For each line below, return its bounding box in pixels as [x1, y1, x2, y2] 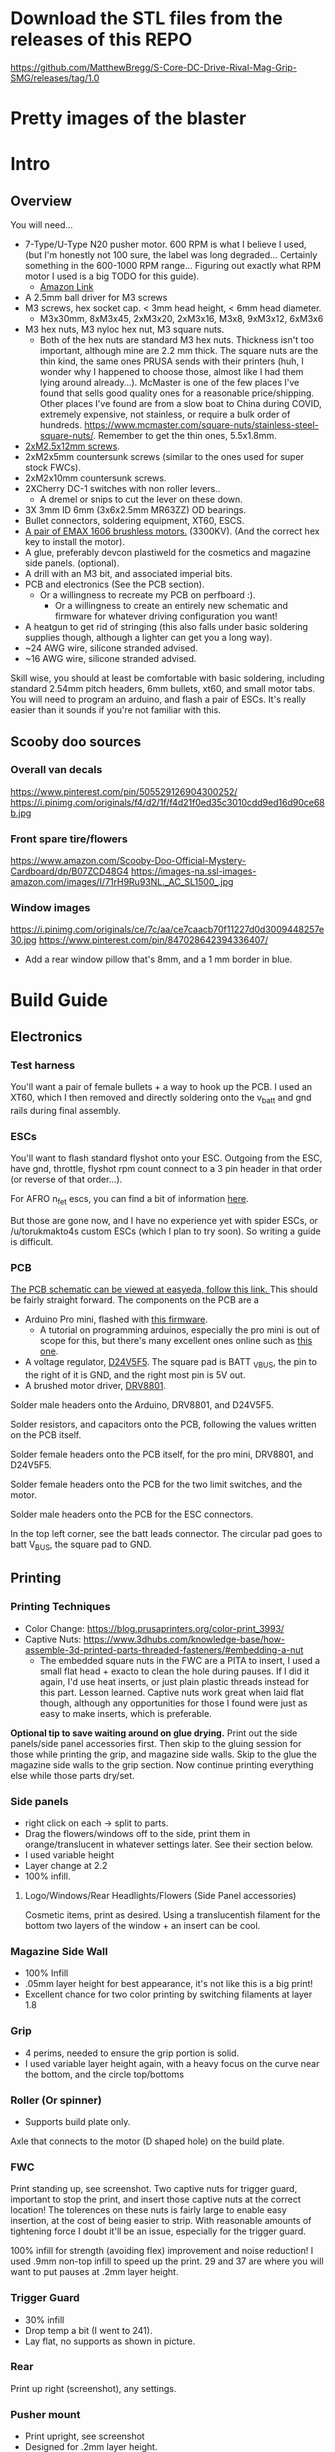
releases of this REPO [10, 28, 193, 51]
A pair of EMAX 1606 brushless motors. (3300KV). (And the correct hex [24, 525, 320, 537]
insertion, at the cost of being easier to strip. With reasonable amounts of [10, 2215, 312, 2227]
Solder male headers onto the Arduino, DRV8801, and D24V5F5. [10, 1399, 274, 1411]
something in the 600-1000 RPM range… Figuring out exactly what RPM [24, 260, 322, 272]
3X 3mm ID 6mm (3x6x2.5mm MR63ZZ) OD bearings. [24, 504, 247, 516]
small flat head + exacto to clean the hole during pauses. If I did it [39, 1665, 310, 1677]
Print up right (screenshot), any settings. [10, 2382, 177, 2394]
